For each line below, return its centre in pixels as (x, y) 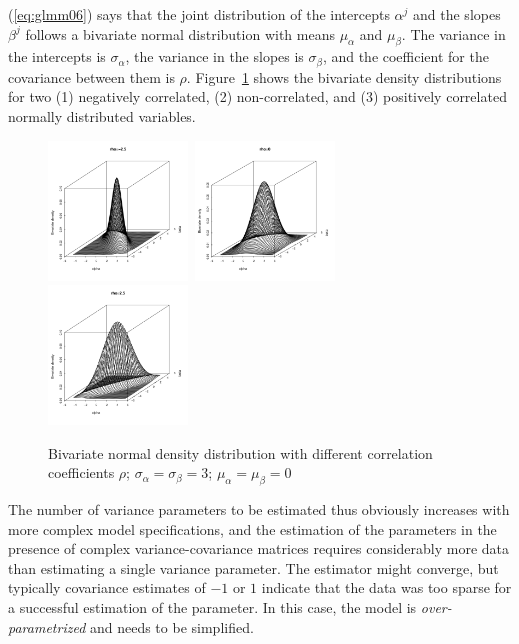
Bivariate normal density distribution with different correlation (240, 452)
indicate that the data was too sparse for (386, 587)
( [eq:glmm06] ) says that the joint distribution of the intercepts (199, 14)
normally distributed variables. (102, 116)
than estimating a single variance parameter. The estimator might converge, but (253, 567)
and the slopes (457, 14)
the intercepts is (57, 56)
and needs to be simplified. (171, 626)
